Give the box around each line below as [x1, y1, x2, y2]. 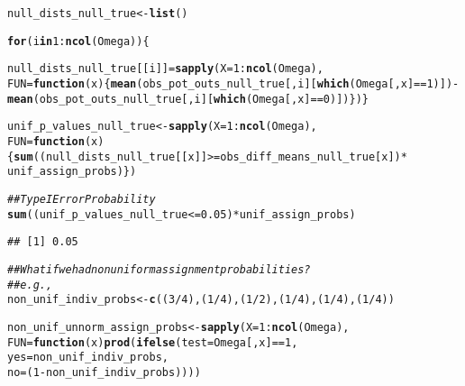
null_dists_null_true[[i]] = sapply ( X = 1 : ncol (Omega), [7, 62, 324, 76]
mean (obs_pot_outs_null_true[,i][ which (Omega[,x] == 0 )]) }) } [7, 92, 369, 106]
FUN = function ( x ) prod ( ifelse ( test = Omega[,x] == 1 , [7, 335, 298, 349]
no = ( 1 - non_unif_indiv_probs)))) [7, 365, 201, 379]
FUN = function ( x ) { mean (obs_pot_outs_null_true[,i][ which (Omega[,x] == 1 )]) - [7, 77, 460, 90]
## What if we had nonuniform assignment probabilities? [7, 262, 311, 276]
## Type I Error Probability [7, 192, 156, 206]
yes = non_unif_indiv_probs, [7, 351, 169, 364]
